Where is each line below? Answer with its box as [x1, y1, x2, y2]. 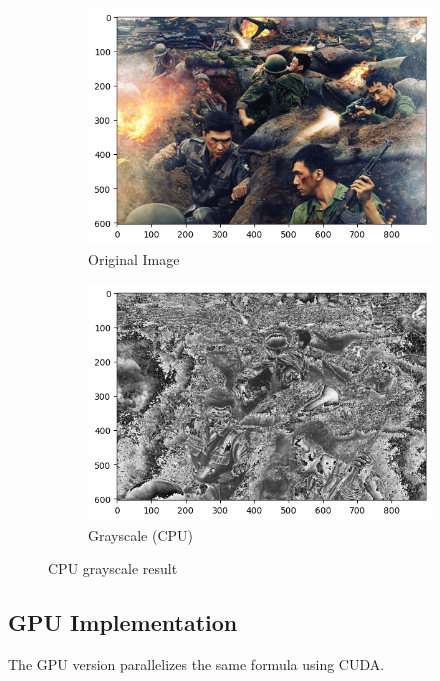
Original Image [88, 249, 180, 270]
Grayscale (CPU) [88, 524, 194, 545]
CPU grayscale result [48, 558, 178, 579]
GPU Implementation [8, 607, 238, 638]
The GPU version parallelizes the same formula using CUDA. [8, 654, 385, 675]
